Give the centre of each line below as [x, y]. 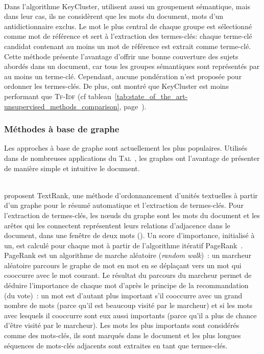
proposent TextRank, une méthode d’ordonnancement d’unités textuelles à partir [131, 195]
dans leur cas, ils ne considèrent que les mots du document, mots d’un [114, 16]
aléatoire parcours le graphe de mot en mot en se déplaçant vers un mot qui [123, 265]
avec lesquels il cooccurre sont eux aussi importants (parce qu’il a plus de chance [130, 315]
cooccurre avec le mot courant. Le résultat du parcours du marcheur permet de [128, 275]
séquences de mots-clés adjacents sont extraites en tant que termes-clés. [116, 345]
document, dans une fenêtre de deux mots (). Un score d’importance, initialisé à [129, 235]
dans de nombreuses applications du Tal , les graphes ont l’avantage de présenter [132, 158]
